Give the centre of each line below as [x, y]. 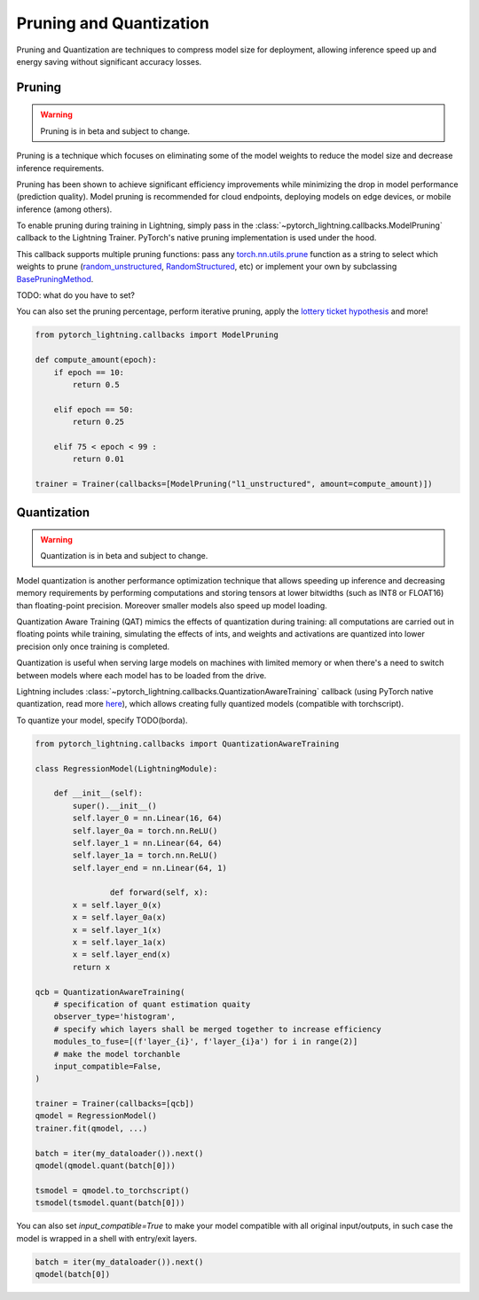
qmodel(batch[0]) [73, 1274]
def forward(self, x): [159, 893]
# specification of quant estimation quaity [152, 1004]
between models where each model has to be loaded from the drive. [141, 675]
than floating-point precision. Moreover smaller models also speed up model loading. [172, 605]
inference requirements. [60, 168]
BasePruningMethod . [55, 278]
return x [91, 967]
